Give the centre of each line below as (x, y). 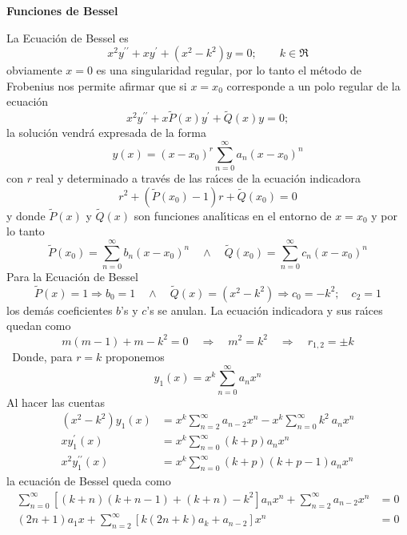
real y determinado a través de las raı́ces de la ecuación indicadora (198, 177)
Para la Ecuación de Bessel (72, 277)
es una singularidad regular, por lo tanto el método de (229, 70)
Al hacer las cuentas (56, 402)
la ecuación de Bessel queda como (89, 481)
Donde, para (42, 356)
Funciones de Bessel (62, 10)
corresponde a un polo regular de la (313, 85)
